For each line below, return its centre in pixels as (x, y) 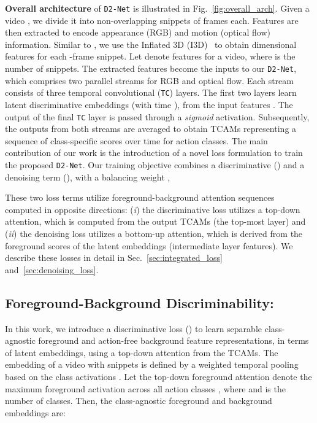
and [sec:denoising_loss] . (52, 269)
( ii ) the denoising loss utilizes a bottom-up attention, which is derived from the (154, 233)
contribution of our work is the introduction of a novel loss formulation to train (154, 153)
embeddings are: (35, 412)
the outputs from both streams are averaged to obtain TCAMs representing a (151, 129)
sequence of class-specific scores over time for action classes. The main (136, 140)
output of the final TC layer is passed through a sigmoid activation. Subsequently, (157, 116)
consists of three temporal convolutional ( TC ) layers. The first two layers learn (151, 92)
